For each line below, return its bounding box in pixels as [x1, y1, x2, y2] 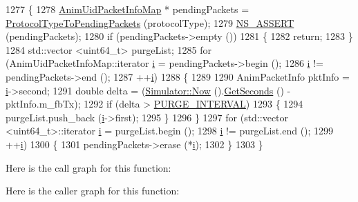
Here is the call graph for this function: [6, 160, 171, 174]
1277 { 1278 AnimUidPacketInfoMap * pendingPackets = [6, 2, 249, 16]
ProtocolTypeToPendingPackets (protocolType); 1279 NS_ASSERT [6, 15, 294, 30]
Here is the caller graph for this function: [6, 183, 180, 198]
